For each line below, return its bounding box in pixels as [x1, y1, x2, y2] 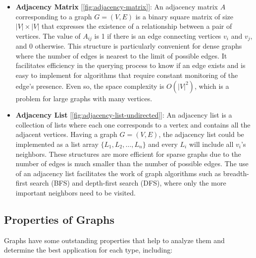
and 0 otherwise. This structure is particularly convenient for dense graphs [15, 41, 242, 51]
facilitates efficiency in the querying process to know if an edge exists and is [15, 60, 246, 70]
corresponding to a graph [15, 11, 92, 21]
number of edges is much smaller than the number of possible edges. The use [15, 158, 249, 169]
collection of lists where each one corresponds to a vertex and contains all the [15, 119, 251, 129]
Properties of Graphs [4, 211, 114, 227]
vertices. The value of [15, 30, 81, 41]
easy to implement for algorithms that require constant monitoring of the [15, 70, 238, 80]
